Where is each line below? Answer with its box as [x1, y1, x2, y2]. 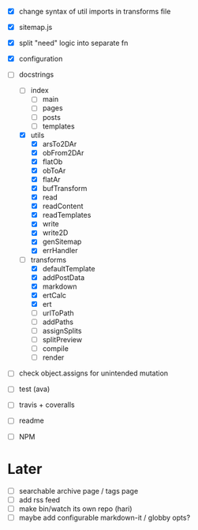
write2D [42, 228, 69, 237]
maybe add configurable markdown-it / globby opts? [18, 513, 191, 522]
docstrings [18, 70, 54, 80]
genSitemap [42, 237, 82, 247]
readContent [42, 201, 84, 211]
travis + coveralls [18, 400, 76, 409]
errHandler [42, 246, 78, 256]
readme [18, 416, 44, 425]
